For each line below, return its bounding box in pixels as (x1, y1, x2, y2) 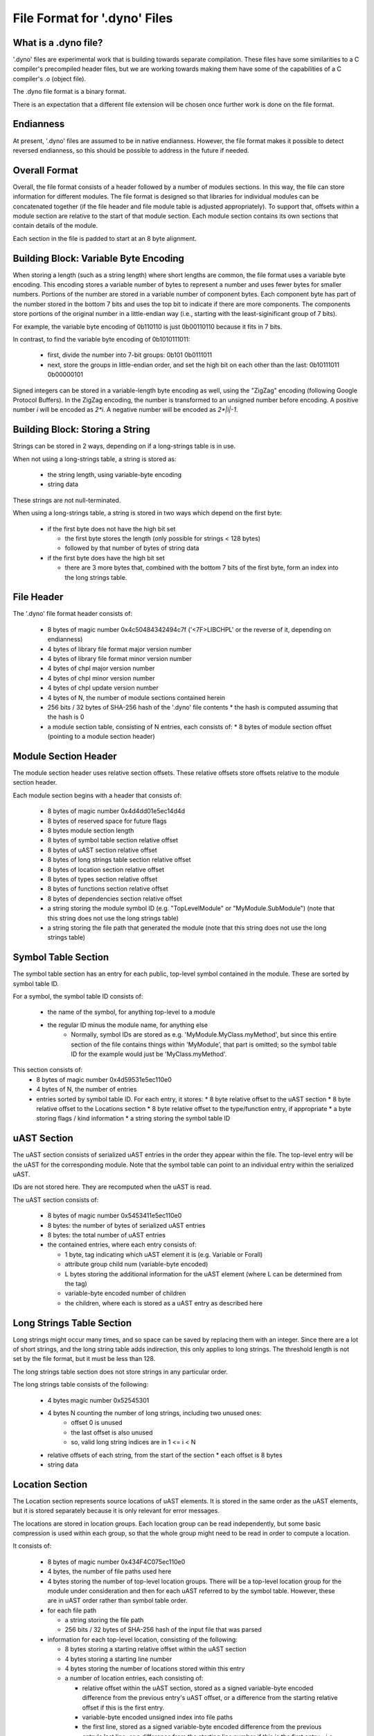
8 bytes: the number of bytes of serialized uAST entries (47, 1221, 206, 1229)
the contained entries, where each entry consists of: (47, 1240, 197, 1249)
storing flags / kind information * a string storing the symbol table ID (36, 1115, 231, 1123)
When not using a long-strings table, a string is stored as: (12, 455, 177, 463)
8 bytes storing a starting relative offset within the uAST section (64, 1645, 247, 1653)
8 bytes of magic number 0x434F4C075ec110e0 (47, 1558, 186, 1566)
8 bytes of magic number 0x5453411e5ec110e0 (47, 1212, 182, 1220)
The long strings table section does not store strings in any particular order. (12, 1367, 229, 1376)
